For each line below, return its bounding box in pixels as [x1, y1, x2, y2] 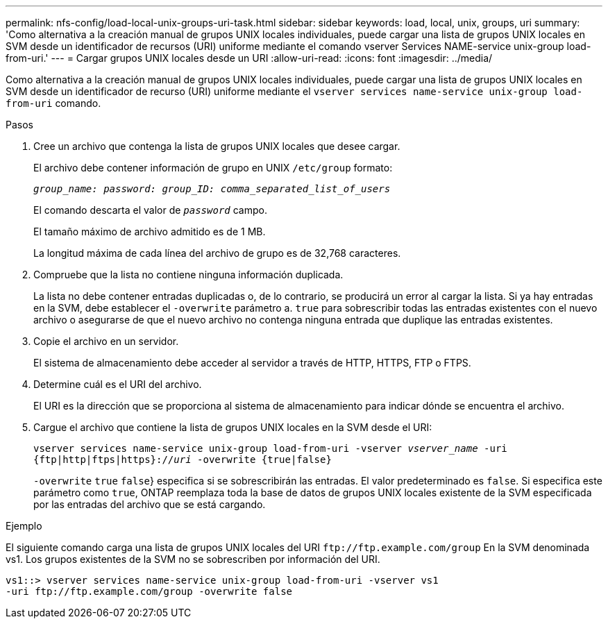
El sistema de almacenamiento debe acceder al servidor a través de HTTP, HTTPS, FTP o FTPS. [33, 357, 471, 369]
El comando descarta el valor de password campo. [33, 204, 267, 216]
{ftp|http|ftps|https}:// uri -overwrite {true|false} [33, 454, 332, 465]
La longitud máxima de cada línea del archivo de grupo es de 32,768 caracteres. [33, 247, 401, 259]
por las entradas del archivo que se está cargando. [33, 498, 266, 510]
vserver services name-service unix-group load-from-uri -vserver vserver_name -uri [33, 443, 507, 454]
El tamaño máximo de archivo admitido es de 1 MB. [33, 226, 266, 237]
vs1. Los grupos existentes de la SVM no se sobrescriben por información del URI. [6, 553, 380, 565]
